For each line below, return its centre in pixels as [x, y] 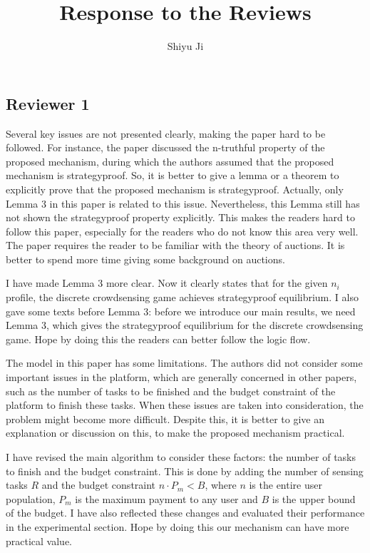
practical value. [39, 541]
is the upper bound [314, 498]
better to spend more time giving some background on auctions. [145, 259]
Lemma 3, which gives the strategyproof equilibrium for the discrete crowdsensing [185, 325]
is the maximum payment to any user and [166, 498]
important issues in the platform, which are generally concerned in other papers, [181, 377]
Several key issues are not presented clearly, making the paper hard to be [166, 133]
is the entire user [286, 485]
